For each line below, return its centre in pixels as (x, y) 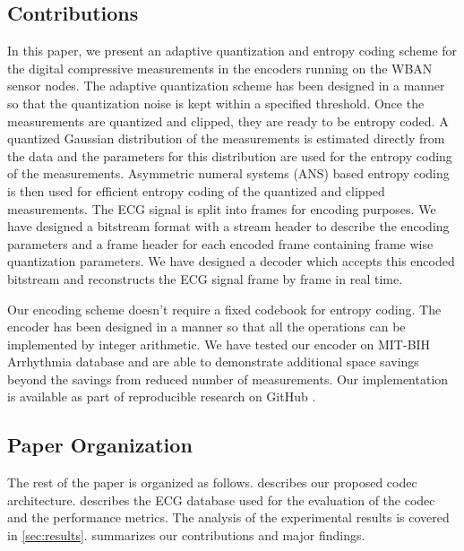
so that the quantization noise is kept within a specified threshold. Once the (216, 103)
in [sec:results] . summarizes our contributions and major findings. (186, 535)
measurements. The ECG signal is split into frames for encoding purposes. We (222, 208)
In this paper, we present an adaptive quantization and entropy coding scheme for (232, 51)
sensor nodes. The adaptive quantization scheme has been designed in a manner (226, 86)
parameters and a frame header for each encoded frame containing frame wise (220, 243)
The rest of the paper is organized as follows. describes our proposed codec (212, 482)
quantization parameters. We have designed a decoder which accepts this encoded (231, 261)
